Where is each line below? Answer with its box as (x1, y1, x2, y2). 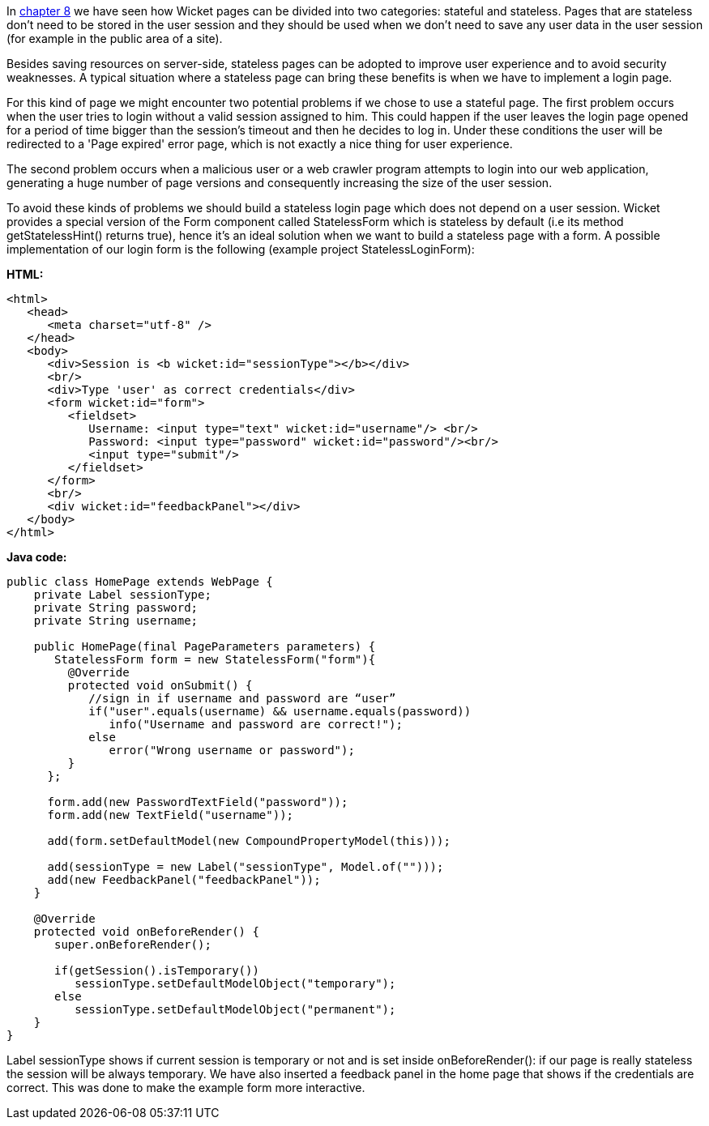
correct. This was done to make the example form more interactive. (6, 1081, 365, 1094)
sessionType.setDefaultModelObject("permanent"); (75, 1003, 396, 1016)
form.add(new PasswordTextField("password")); (47, 795, 348, 808)
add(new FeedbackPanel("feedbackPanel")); (47, 873, 321, 886)
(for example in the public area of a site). (6, 32, 223, 45)
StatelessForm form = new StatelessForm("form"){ (54, 653, 376, 666)
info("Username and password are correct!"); (109, 718, 403, 731)
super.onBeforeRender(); (54, 938, 211, 951)
